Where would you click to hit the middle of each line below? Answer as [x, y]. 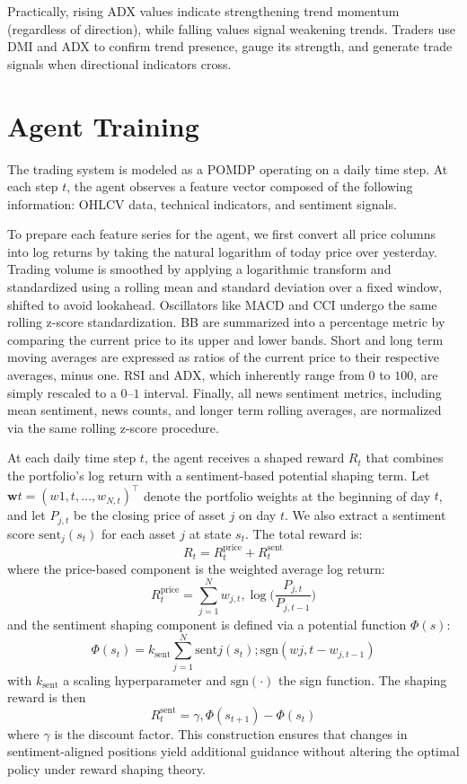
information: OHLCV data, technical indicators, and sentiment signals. [202, 203]
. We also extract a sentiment [365, 515]
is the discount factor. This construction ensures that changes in [231, 733]
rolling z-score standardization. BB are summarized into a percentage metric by [226, 322]
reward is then [47, 697]
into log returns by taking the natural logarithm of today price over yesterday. [222, 251]
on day [258, 515]
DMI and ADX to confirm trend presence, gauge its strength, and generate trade [230, 46]
